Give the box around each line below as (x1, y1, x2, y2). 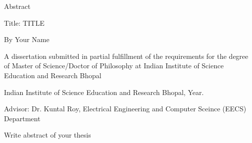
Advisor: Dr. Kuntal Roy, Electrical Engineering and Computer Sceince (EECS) (4, 103, 247, 114)
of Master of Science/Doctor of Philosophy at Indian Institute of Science (4, 60, 224, 71)
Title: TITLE (4, 17, 45, 28)
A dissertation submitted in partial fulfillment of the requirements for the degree (4, 50, 249, 61)
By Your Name (4, 34, 50, 45)
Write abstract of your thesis (4, 130, 91, 140)
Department (4, 113, 41, 123)
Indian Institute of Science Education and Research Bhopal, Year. (4, 87, 204, 97)
